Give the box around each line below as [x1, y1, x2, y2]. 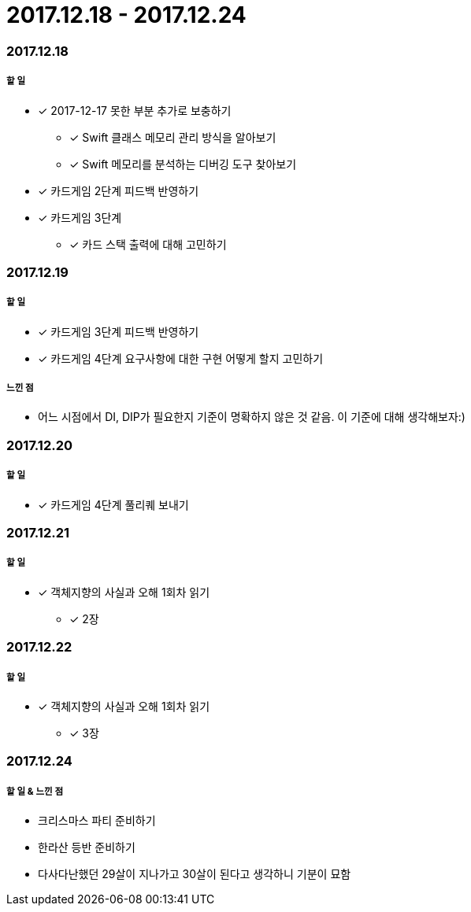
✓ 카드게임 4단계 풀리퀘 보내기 [38, 497, 189, 511]
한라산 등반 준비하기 [38, 840, 135, 855]
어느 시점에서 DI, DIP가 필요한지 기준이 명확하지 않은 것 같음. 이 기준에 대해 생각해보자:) [38, 410, 465, 424]
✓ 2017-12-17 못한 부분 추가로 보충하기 [38, 103, 232, 117]
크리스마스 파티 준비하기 [38, 814, 156, 828]
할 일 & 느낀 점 [6, 785, 64, 797]
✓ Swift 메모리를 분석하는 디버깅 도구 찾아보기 [69, 157, 297, 171]
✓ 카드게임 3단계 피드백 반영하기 [38, 324, 199, 338]
